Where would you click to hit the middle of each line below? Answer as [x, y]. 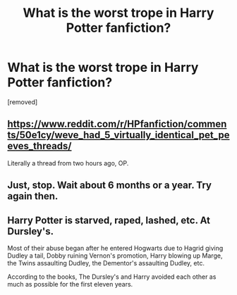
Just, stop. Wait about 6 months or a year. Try [109, 186]
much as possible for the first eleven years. [70, 284]
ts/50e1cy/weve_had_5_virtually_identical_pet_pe [119, 135]
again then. [33, 196]
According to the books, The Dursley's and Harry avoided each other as [112, 277]
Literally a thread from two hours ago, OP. [68, 163]
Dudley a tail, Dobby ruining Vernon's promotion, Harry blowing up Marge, [115, 256]
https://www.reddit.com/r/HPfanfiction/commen [117, 124]
